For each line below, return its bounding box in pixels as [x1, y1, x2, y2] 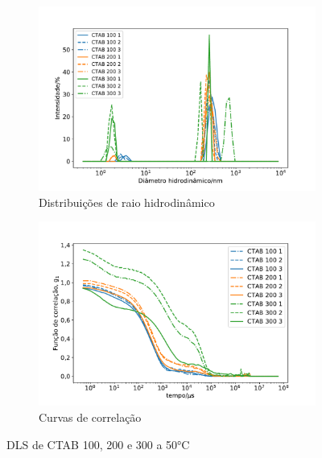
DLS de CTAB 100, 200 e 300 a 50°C [6, 435, 190, 452]
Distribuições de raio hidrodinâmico [39, 193, 215, 210]
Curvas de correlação [39, 409, 142, 425]
